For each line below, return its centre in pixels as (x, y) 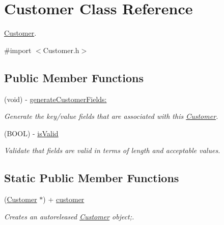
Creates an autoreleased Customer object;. (69, 216)
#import (18, 50)
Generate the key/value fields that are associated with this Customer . (111, 116)
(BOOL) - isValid (31, 133)
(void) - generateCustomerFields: (55, 99)
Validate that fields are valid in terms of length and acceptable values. (112, 150)
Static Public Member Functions (92, 178)
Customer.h (61, 50)
